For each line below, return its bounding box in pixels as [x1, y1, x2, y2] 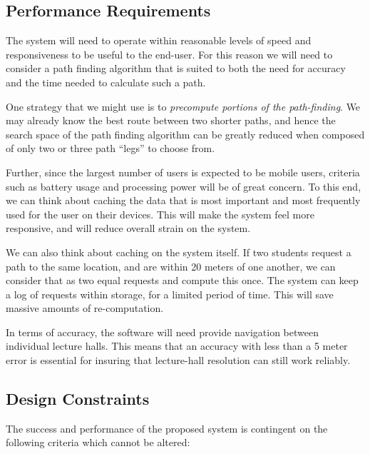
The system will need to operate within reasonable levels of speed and [6, 33, 312, 48]
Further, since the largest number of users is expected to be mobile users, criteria [6, 164, 360, 179]
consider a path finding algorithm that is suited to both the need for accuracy [6, 61, 346, 76]
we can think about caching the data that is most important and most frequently [6, 193, 361, 208]
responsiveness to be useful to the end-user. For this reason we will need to [6, 46, 333, 61]
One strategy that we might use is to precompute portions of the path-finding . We [6, 99, 361, 113]
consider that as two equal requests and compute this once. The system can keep [6, 273, 359, 288]
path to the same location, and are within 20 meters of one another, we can [6, 258, 336, 273]
